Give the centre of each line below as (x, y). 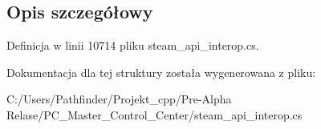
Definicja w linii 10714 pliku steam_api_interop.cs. (133, 45)
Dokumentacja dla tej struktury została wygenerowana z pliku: (161, 72)
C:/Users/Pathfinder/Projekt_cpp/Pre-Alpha (119, 99)
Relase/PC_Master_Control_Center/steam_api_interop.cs (154, 114)
